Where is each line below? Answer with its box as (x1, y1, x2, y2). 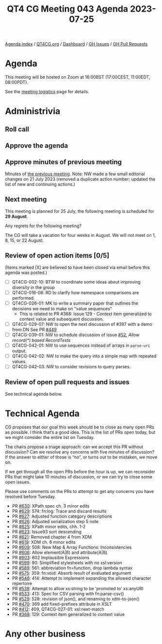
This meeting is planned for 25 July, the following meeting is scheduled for (5, 208, 154, 214)
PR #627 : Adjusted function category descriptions (12, 513, 113, 519)
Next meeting (5, 195, 47, 203)
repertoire (12, 580, 32, 586)
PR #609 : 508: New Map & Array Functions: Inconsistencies (12, 544, 132, 550)
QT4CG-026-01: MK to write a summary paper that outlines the (12, 300, 138, 306)
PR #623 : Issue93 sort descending (12, 528, 81, 535)
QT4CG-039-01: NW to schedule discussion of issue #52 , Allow (12, 332, 140, 338)
